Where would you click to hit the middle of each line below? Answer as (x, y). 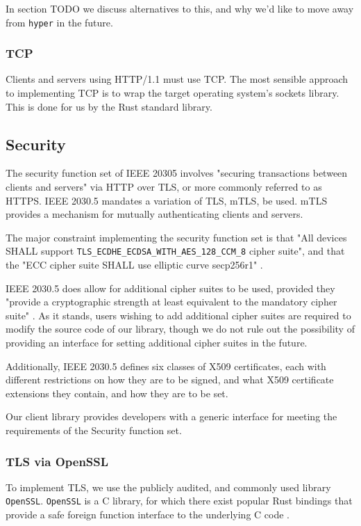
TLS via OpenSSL (57, 461)
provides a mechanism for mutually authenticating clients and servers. (154, 214)
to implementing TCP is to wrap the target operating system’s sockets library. (173, 93)
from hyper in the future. (59, 22)
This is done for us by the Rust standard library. (109, 106)
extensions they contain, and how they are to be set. (117, 393)
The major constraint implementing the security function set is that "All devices (176, 237)
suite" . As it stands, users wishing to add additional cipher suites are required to (178, 315)
